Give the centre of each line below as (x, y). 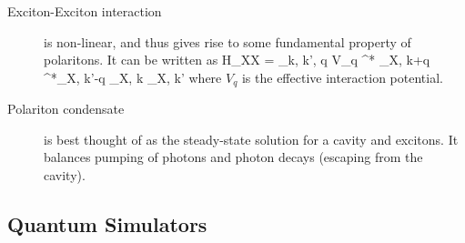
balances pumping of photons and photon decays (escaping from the (233, 157)
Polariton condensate (66, 109)
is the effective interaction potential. (342, 77)
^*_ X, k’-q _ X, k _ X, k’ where (133, 77)
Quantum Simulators (107, 224)
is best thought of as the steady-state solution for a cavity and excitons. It (251, 139)
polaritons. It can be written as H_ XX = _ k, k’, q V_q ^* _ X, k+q (237, 60)
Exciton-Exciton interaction (85, 11)
